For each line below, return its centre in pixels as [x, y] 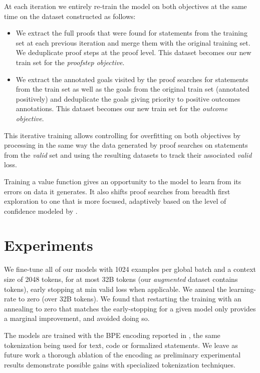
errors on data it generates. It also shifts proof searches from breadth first [117, 191]
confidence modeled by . [41, 211]
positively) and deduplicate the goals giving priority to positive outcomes [128, 98]
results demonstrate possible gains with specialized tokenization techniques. [120, 364]
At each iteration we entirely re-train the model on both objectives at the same [125, 6]
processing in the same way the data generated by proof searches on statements [126, 145]
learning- [242, 289]
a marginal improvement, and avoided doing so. [77, 318]
